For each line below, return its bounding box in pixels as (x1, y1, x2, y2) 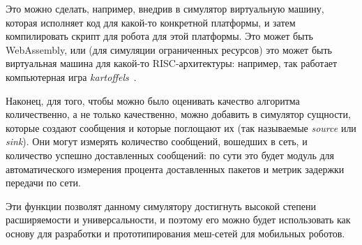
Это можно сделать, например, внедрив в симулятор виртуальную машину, (6, 1, 324, 15)
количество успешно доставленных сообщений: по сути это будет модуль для (6, 147, 335, 162)
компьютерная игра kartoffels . (6, 69, 137, 84)
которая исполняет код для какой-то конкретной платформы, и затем (6, 15, 296, 29)
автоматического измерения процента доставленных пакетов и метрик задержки (6, 161, 345, 176)
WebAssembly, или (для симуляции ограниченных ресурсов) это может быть (6, 42, 332, 57)
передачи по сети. (6, 175, 81, 190)
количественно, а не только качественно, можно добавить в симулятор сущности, (6, 107, 351, 121)
